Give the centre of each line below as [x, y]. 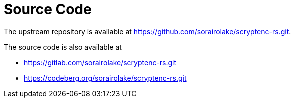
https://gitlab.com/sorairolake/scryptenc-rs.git [100, 62]
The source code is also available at [63, 47]
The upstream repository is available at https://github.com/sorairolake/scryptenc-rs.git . [148, 31]
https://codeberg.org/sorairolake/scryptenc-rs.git [105, 78]
